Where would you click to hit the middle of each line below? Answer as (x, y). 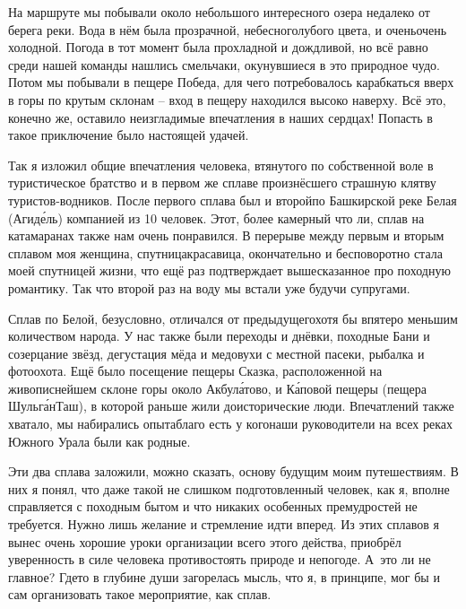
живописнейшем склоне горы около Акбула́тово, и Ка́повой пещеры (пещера (217, 388)
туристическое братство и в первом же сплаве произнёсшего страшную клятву (222, 183)
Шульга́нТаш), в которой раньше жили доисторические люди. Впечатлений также (231, 406)
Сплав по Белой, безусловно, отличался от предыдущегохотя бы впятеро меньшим (233, 318)
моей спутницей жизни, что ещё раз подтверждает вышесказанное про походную (229, 270)
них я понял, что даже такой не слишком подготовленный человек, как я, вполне (229, 488)
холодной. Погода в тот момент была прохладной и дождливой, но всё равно (218, 47)
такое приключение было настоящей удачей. (129, 135)
